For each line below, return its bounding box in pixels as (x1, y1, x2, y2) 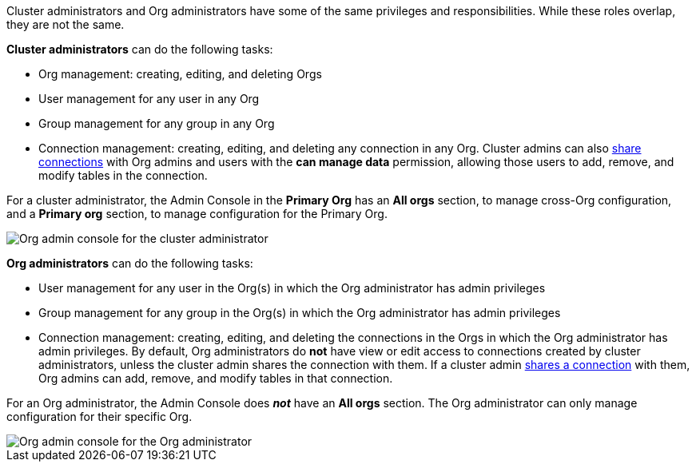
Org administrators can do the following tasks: (6, 256, 253, 270)
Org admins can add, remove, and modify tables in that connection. (38, 371, 393, 385)
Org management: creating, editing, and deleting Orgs (38, 67, 322, 81)
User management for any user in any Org (38, 92, 260, 105)
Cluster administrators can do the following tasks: (6, 42, 273, 56)
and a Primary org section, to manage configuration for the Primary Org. (6, 207, 388, 220)
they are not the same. (6, 18, 125, 31)
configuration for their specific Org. (6, 410, 193, 423)
